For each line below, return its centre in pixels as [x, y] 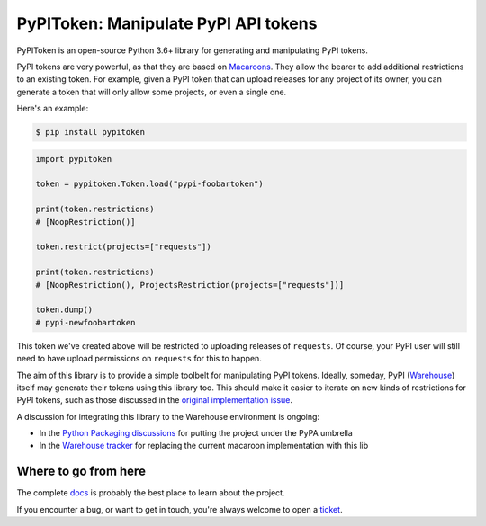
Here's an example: [53, 109]
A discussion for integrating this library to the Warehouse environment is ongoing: [168, 416]
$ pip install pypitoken [90, 132]
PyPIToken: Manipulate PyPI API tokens [167, 23]
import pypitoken [74, 159]
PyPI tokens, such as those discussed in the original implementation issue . [154, 400]
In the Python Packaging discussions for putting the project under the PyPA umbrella [196, 433]
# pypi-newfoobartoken [85, 322]
